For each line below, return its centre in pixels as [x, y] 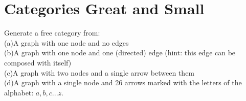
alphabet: [19, 92]
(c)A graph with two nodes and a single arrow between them [99, 72]
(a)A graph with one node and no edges [66, 42]
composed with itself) [38, 62]
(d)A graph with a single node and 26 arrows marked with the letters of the [123, 82]
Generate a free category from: [52, 33]
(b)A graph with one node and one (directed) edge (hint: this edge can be [120, 53]
